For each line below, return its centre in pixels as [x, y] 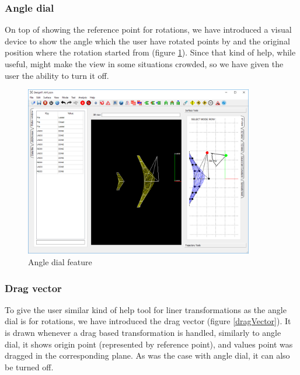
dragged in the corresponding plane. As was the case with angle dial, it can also [147, 355]
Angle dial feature [60, 262]
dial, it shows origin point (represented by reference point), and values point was [149, 344]
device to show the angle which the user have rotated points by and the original [147, 41]
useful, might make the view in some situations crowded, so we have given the [144, 64]
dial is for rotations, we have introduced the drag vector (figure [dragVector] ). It [148, 321]
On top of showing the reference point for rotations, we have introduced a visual [148, 29]
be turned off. [29, 367]
